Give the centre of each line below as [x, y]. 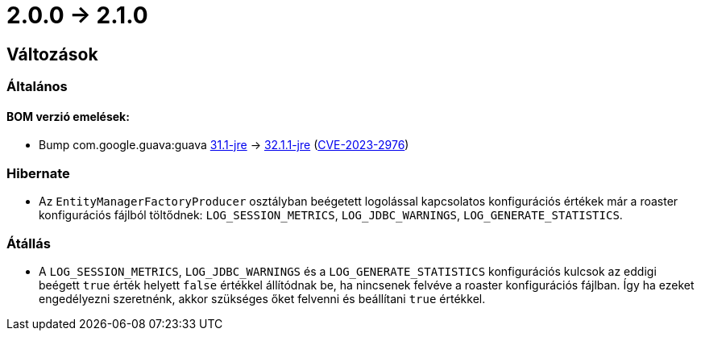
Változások [52, 54]
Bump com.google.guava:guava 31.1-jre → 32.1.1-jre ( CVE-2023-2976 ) [224, 145]
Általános [37, 87]
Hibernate [38, 173]
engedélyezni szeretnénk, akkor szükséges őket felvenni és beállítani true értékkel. [262, 298]
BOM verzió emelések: [68, 116]
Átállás [29, 243]
